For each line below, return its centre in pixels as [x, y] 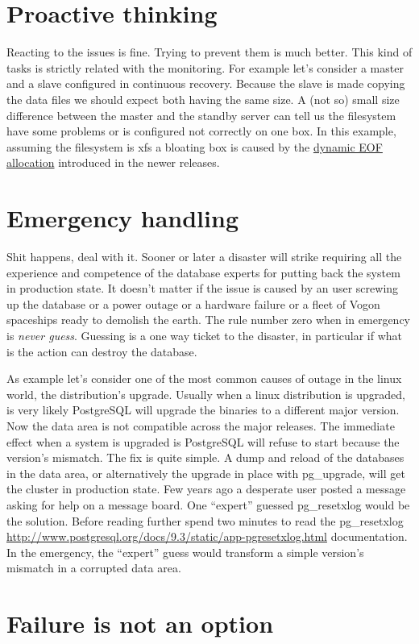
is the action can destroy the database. [102, 351]
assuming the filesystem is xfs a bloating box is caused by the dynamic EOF [195, 146]
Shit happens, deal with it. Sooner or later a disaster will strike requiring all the [204, 256]
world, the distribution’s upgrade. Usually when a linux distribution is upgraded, [206, 394]
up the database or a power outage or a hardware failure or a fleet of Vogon [193, 303]
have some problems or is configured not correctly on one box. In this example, [201, 131]
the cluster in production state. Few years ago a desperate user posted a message [206, 489]
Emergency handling [122, 218]
